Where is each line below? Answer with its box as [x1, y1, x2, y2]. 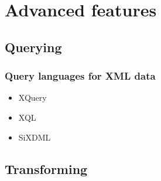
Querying [5, 37, 62, 56]
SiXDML [18, 131, 51, 143]
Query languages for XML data [5, 69, 156, 83]
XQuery [18, 91, 47, 104]
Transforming [5, 159, 88, 177]
